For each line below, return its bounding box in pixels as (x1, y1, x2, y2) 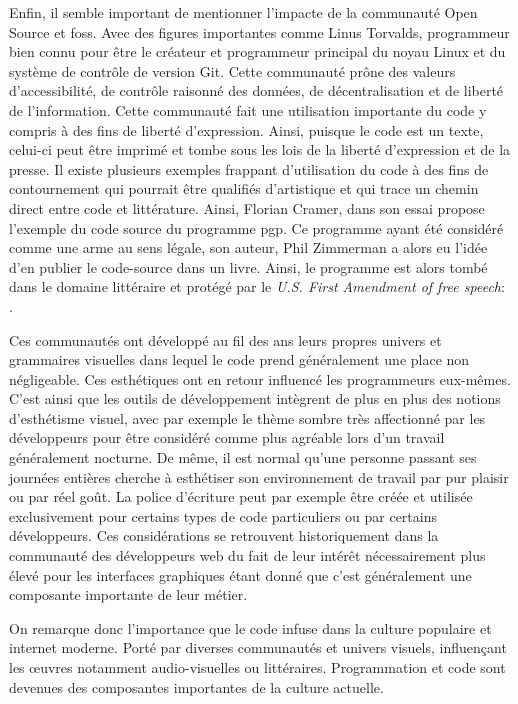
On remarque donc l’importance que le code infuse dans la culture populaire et (9, 617, 492, 638)
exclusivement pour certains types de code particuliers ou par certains (9, 505, 437, 526)
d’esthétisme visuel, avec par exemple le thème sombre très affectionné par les (9, 407, 486, 428)
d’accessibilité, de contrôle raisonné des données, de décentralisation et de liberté (9, 80, 504, 101)
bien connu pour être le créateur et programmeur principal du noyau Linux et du (9, 41, 506, 62)
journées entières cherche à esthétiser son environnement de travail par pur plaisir (9, 466, 509, 487)
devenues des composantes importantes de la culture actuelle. (9, 676, 384, 697)
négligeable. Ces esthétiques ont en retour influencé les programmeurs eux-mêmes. (9, 368, 511, 389)
